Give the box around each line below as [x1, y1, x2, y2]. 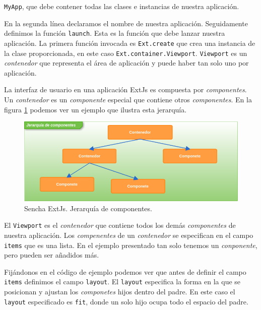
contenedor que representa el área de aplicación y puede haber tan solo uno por [4, 57, 249, 68]
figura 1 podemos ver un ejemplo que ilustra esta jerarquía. [4, 104, 187, 114]
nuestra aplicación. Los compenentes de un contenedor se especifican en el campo [4, 230, 253, 240]
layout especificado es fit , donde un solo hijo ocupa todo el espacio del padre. [4, 296, 248, 306]
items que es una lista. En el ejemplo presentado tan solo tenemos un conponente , [4, 239, 257, 250]
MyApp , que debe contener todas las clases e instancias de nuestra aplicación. [4, 1, 239, 11]
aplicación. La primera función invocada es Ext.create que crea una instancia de [4, 37, 255, 48]
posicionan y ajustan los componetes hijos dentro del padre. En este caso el [4, 286, 235, 297]
